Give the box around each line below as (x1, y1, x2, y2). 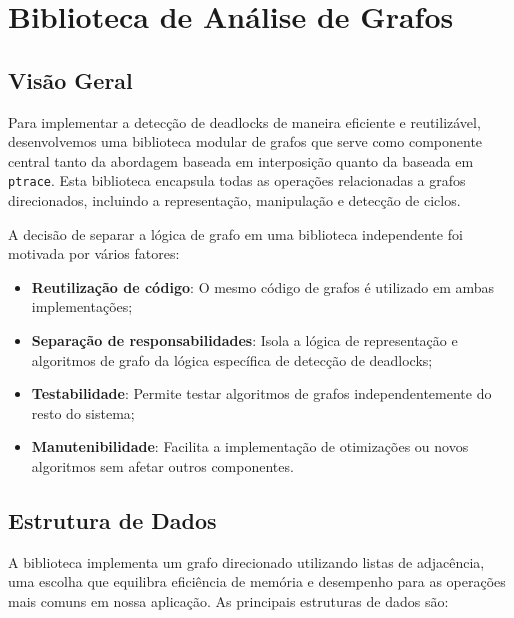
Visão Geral (8, 64, 133, 95)
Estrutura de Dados (8, 504, 217, 535)
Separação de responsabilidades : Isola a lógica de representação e (31, 329, 458, 350)
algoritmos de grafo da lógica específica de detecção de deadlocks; (31, 349, 433, 370)
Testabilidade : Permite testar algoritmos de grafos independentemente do (31, 383, 492, 404)
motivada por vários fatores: (8, 243, 180, 264)
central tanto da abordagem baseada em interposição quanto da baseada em (8, 150, 474, 171)
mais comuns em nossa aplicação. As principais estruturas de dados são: (8, 590, 449, 611)
